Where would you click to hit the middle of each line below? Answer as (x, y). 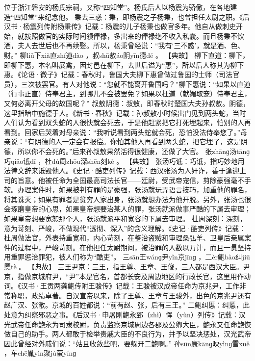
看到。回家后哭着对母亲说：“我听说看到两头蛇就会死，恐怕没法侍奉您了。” (122, 132)
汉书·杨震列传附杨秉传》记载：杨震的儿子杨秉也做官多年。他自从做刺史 (120, 26)
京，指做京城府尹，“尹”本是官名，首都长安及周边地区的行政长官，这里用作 (124, 276)
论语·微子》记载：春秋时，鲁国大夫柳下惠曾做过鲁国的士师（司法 (127, 74)
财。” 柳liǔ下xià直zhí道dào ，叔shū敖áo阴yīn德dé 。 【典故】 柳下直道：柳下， (127, 55)
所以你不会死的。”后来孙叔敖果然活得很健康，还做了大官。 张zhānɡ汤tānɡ (134, 151)
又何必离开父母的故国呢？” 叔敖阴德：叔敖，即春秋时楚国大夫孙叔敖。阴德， (127, 103)
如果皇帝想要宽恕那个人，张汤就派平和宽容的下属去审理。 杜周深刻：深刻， (125, 219)
